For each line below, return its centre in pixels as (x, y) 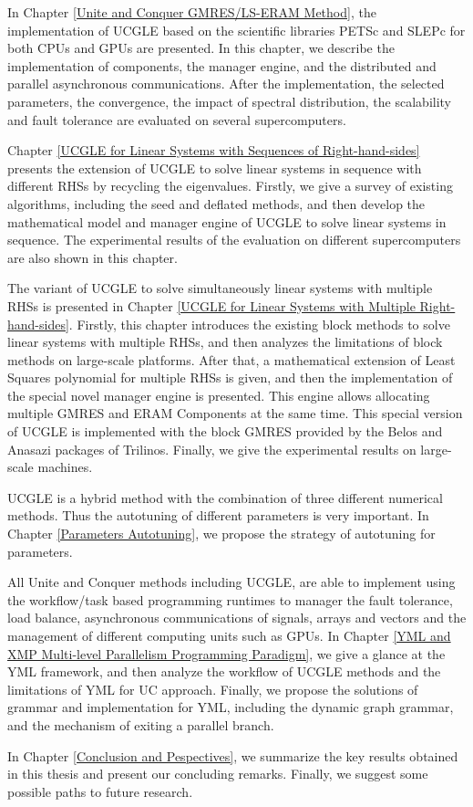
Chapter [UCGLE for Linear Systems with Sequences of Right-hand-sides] (214, 150)
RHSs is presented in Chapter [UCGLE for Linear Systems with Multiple (211, 305)
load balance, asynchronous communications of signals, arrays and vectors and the (237, 618)
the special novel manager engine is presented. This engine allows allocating (219, 395)
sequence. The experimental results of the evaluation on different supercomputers (234, 240)
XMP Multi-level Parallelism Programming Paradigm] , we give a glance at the (226, 653)
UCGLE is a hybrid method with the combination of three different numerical (225, 497)
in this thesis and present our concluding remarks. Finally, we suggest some (218, 774)
